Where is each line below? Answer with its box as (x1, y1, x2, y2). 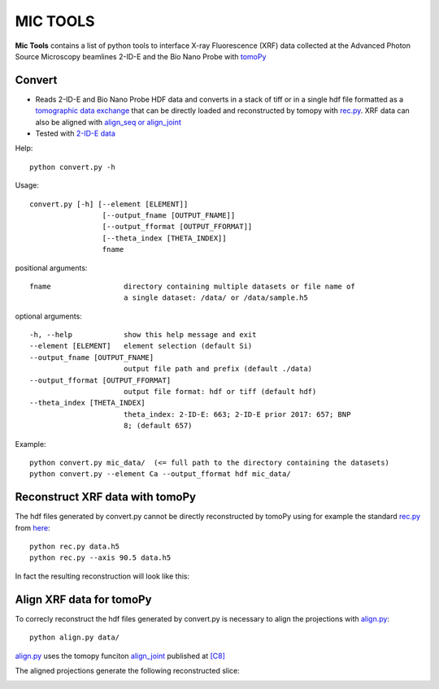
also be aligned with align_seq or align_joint (35, 117, 182, 127)
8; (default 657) (123, 421, 193, 431)
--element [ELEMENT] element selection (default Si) (29, 341, 253, 351)
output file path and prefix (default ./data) (123, 364, 313, 374)
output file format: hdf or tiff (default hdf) (123, 387, 317, 396)
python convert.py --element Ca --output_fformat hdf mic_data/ (29, 470, 292, 479)
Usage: (15, 180, 40, 190)
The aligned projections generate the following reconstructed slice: (15, 665, 240, 675)
